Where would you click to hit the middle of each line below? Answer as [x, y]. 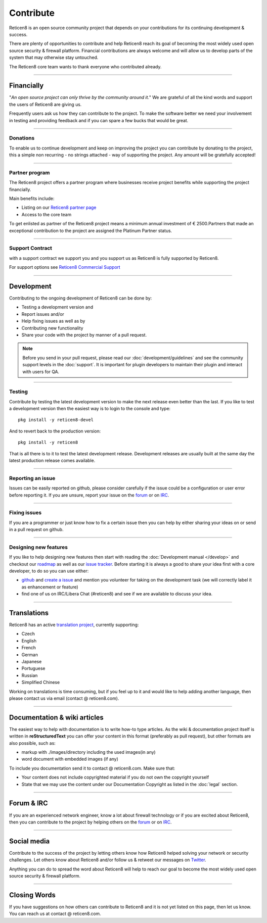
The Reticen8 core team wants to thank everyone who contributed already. [85, 66]
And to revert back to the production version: [55, 431]
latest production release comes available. [52, 461]
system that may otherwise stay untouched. [54, 57]
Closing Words [32, 895]
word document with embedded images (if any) [70, 759]
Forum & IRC [28, 803]
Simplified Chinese [41, 682]
